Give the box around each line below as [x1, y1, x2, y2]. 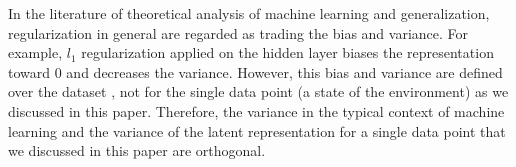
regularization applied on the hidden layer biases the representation [81, 42, 494, 63]
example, [8, 42, 63, 63]
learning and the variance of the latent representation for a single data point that [8, 120, 506, 141]
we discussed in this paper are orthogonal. [8, 140, 266, 161]
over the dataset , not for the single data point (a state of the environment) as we [8, 81, 509, 102]
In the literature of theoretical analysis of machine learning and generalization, [8, 3, 490, 23]
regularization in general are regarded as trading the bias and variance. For [8, 22, 469, 43]
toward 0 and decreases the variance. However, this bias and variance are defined [8, 61, 503, 82]
